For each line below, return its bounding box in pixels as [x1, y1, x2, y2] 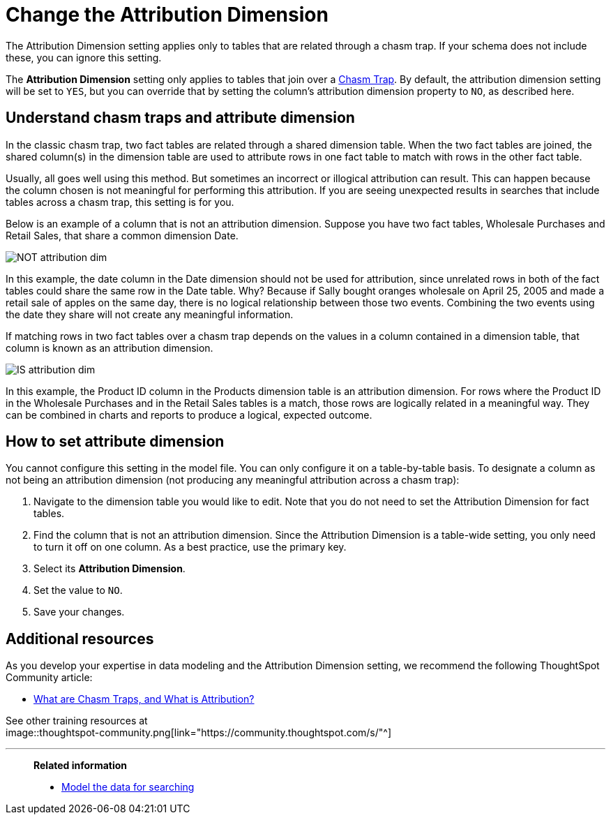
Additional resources [6, 629, 154, 648]
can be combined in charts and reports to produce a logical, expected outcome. [6, 408, 372, 421]
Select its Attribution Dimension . [33, 562, 186, 575]
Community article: [6, 671, 93, 684]
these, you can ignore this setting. [6, 51, 162, 64]
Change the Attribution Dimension [6, 3, 329, 27]
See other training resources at [6, 715, 148, 727]
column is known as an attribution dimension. [6, 341, 213, 354]
